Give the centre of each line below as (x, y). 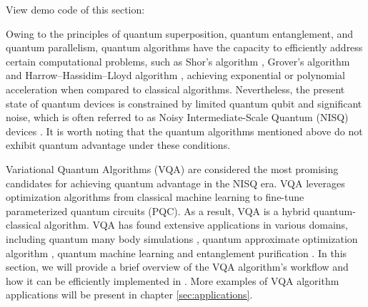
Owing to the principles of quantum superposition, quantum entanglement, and (180, 33)
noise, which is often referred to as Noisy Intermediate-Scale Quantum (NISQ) (177, 117)
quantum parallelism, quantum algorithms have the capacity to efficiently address (184, 47)
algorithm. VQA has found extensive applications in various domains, (196, 225)
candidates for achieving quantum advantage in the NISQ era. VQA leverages (175, 183)
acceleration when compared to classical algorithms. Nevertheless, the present (175, 89)
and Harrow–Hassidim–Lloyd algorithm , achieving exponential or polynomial (176, 75)
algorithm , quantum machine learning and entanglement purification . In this (176, 253)
